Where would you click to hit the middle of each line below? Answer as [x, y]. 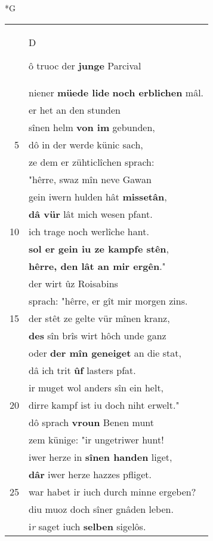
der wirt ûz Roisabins [73, 283]
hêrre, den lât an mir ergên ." [97, 266]
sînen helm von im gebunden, [92, 127]
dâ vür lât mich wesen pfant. [91, 214]
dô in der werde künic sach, [86, 144]
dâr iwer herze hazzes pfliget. [90, 474]
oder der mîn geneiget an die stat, [105, 352]
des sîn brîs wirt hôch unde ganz [98, 335]
